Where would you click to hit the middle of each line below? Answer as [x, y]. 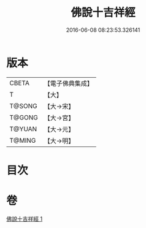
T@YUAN [23, 129]
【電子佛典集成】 [68, 83]
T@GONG [24, 117]
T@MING [23, 140]
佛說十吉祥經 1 [25, 219]
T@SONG [24, 106]
